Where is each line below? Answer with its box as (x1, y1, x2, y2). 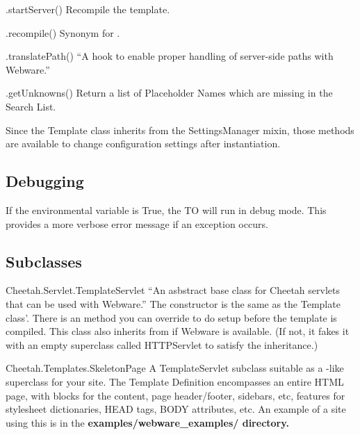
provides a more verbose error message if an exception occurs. (6, 216, 268, 231)
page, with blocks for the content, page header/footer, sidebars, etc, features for (6, 388, 345, 402)
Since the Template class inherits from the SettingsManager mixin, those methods (6, 122, 354, 137)
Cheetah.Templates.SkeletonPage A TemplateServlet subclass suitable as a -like (6, 361, 344, 375)
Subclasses (6, 250, 82, 272)
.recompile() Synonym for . (6, 25, 120, 40)
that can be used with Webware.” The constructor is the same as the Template (6, 296, 341, 311)
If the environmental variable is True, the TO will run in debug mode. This (6, 202, 327, 217)
